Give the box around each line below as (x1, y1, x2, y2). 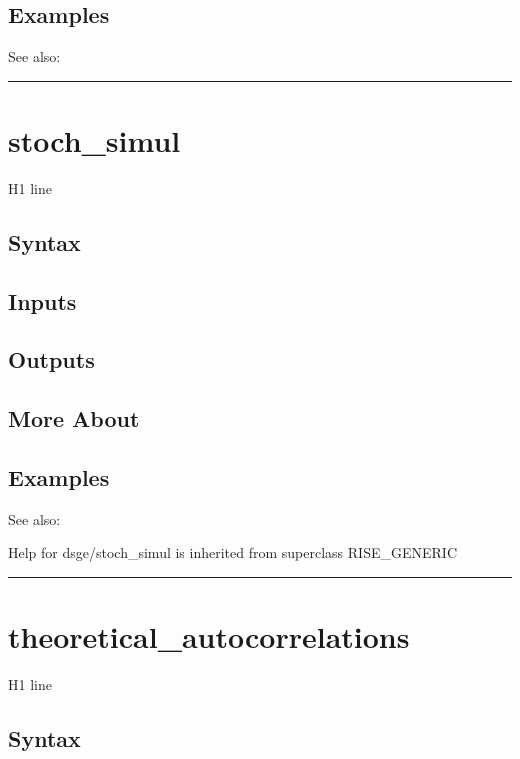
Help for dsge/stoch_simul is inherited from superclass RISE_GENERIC (8, 542, 457, 563)
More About (8, 403, 140, 434)
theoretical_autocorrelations (8, 616, 410, 657)
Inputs (8, 285, 77, 316)
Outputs (8, 344, 95, 375)
